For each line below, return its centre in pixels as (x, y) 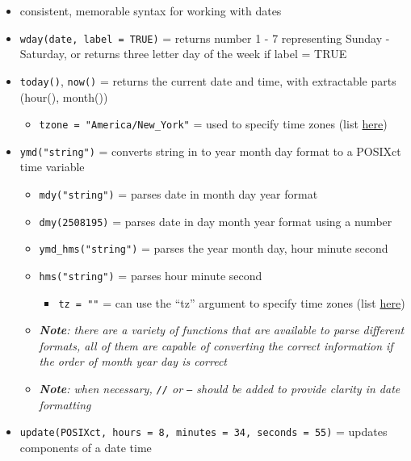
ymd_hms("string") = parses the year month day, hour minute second (214, 248)
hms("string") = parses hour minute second (151, 275)
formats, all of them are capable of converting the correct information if (216, 345)
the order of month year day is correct (133, 361)
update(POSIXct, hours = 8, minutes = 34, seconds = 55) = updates (203, 432)
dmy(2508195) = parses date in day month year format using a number (216, 221)
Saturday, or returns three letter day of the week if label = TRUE (183, 54)
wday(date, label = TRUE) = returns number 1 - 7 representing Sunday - (205, 38)
